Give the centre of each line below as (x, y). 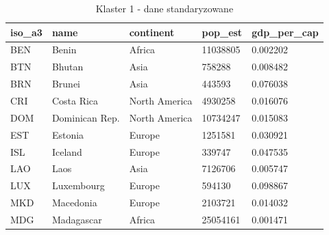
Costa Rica (75, 100)
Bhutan (68, 67)
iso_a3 (26, 32)
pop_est (222, 32)
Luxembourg (78, 185)
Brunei (66, 84)
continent (152, 32)
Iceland (67, 151)
